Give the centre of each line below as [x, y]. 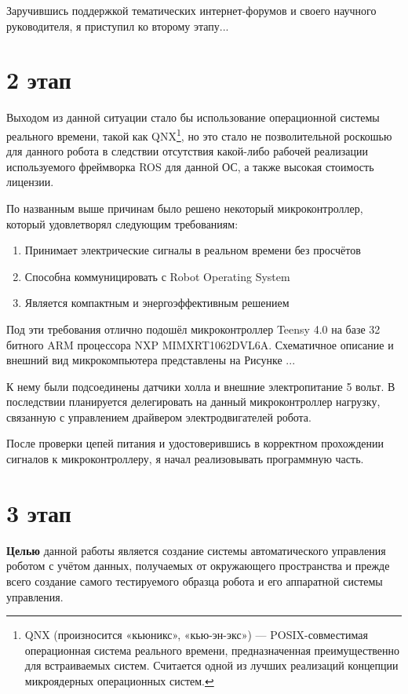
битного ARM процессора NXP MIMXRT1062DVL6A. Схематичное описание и [200, 344]
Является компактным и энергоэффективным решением [157, 303]
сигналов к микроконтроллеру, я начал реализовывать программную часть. [185, 459]
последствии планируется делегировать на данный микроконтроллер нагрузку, [193, 402]
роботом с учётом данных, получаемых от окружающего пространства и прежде [198, 566]
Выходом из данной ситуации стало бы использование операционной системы [193, 117]
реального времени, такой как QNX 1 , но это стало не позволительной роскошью [199, 134]
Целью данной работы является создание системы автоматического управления [196, 550]
